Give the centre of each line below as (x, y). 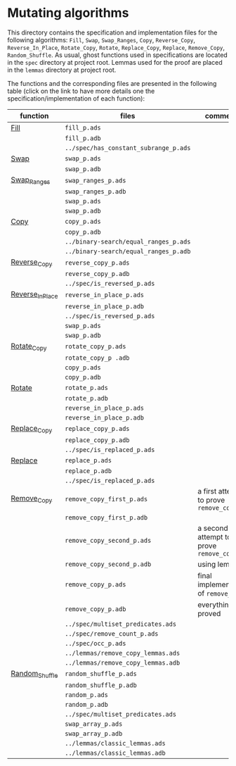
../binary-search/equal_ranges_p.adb (127, 252)
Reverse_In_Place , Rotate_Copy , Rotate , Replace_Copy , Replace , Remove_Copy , (116, 47)
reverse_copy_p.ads (97, 263)
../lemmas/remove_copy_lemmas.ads (122, 653)
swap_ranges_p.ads (95, 180)
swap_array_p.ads (93, 724)
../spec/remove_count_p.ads (111, 634)
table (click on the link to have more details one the (81, 91)
